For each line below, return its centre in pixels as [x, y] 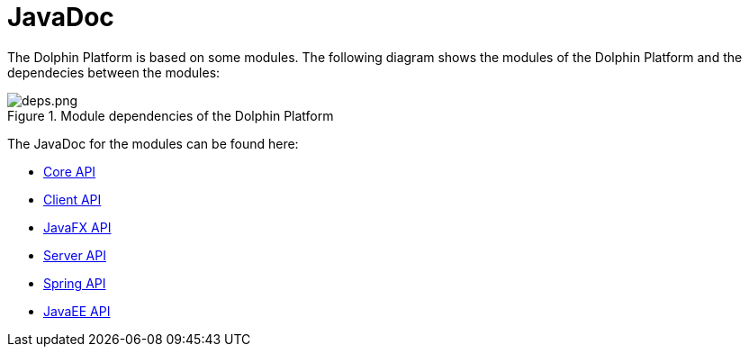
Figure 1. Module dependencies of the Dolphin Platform [171, 115]
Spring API [75, 283]
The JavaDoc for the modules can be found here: [153, 143]
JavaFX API [77, 227]
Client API [72, 199]
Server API [75, 255]
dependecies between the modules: [114, 72]
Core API [70, 171]
